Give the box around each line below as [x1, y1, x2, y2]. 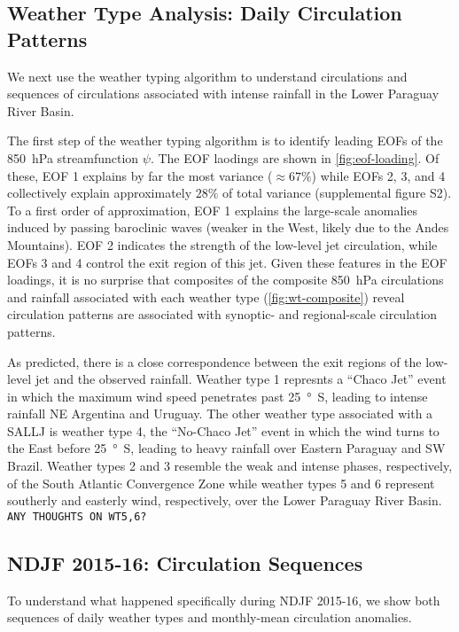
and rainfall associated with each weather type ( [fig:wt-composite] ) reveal [7, 287, 405, 306]
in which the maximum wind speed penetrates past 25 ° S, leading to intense [7, 386, 428, 405]
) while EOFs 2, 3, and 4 [311, 166, 446, 184]
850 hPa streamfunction [7, 148, 139, 167]
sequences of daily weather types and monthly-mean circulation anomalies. [7, 608, 412, 627]
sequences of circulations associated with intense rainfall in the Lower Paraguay [7, 84, 440, 103]
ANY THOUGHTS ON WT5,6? [7, 510, 147, 523]
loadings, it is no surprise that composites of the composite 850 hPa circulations [7, 270, 444, 289]
